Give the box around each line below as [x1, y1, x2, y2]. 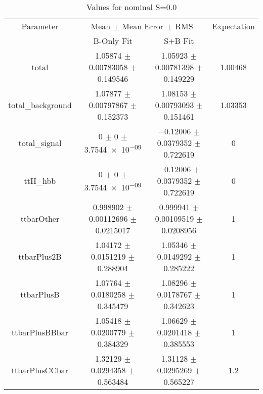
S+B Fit [164, 35, 194, 46]
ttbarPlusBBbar [11, 326, 68, 338]
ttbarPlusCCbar [11, 364, 69, 376]
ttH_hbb [24, 175, 56, 186]
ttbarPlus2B [18, 251, 62, 262]
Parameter [21, 20, 59, 32]
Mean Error [122, 20, 164, 32]
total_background [8, 99, 72, 111]
